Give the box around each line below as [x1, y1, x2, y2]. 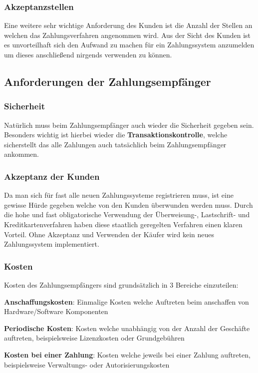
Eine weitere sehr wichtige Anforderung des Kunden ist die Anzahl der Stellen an [4, 20, 253, 30]
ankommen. [4, 149, 39, 159]
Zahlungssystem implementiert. [4, 239, 99, 249]
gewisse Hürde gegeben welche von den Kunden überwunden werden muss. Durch [4, 199, 253, 210]
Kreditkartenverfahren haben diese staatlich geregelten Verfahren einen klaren [4, 219, 243, 229]
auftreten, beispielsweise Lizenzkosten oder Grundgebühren [4, 333, 185, 343]
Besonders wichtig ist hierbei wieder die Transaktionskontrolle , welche [4, 129, 228, 140]
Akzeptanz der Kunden [4, 170, 100, 182]
